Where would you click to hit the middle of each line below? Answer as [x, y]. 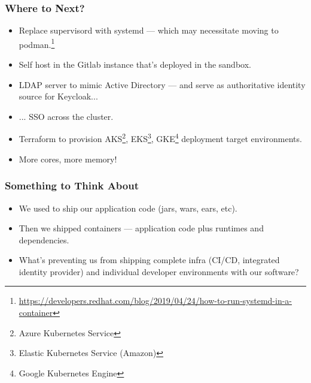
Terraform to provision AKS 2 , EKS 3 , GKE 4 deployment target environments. [160, 138]
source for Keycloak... [58, 96]
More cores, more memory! [68, 159]
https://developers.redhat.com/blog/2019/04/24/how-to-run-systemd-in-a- [155, 301]
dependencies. [44, 239]
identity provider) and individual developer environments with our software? [159, 271]
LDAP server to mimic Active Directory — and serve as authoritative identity [162, 84]
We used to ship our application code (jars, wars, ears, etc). [128, 208]
